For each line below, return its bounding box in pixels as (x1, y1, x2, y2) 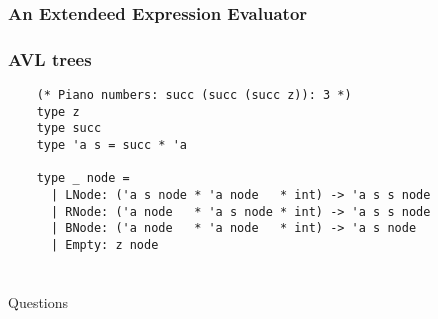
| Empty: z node (50, 237, 159, 252)
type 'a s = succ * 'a (36, 138, 187, 153)
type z (36, 104, 80, 119)
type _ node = (36, 171, 130, 186)
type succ (36, 121, 102, 136)
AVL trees (8, 46, 92, 71)
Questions (8, 291, 69, 312)
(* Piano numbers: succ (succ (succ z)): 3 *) (36, 88, 352, 103)
